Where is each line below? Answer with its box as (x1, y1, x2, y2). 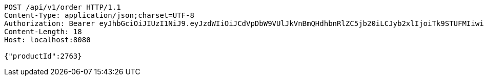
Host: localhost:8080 (4, 36, 91, 44)
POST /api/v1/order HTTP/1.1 (4, 3, 121, 11)
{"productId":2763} (4, 52, 82, 60)
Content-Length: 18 (4, 28, 82, 36)
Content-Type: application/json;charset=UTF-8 (4, 11, 194, 19)
